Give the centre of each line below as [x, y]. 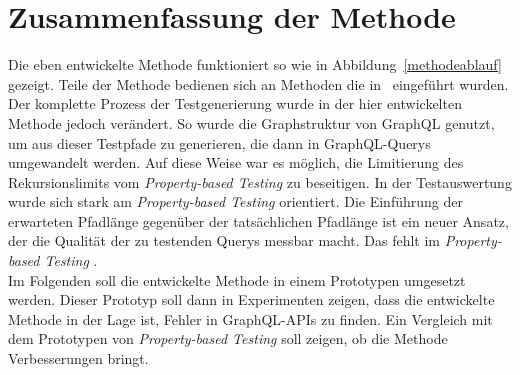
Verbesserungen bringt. [78, 358]
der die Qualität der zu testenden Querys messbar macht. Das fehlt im [224, 240]
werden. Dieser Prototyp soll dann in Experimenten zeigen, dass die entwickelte [251, 299]
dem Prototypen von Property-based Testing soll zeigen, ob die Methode [228, 338]
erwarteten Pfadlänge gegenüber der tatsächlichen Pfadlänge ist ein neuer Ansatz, [258, 220]
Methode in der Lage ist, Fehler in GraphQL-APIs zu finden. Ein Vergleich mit [250, 318]
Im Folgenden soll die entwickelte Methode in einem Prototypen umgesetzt [237, 279]
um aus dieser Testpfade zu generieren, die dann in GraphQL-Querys [219, 142]
